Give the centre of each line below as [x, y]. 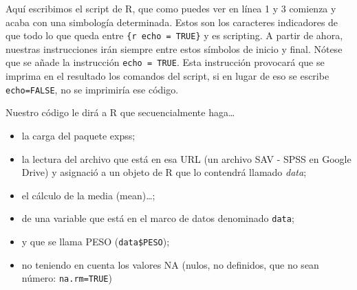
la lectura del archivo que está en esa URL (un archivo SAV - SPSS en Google [186, 158]
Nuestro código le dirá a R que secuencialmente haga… [120, 112]
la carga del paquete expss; [78, 135]
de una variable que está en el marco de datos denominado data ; [158, 218]
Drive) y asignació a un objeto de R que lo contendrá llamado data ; [164, 172]
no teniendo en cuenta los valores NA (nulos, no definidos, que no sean [170, 264]
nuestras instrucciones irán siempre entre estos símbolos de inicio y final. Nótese [174, 48]
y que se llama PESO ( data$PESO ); [96, 241]
